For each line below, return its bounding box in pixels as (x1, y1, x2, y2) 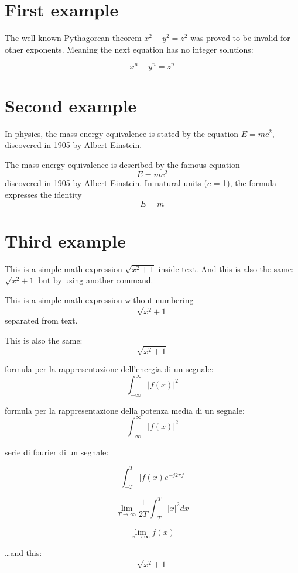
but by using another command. (38, 274, 153, 286)
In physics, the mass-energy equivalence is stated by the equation (5, 127, 239, 139)
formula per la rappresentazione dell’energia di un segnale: (5, 362, 214, 375)
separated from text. (5, 314, 78, 327)
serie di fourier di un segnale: (5, 445, 109, 458)
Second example (5, 93, 137, 117)
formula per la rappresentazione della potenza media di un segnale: (5, 404, 245, 416)
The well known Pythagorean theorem (5, 32, 142, 44)
